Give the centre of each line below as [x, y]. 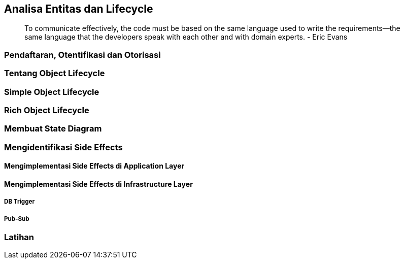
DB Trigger [20, 202]
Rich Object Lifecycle [47, 110]
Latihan [19, 237]
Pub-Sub [17, 219]
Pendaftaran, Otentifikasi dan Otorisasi [82, 55]
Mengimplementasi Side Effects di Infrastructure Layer [98, 184]
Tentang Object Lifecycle [55, 73]
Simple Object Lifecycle [52, 92]
